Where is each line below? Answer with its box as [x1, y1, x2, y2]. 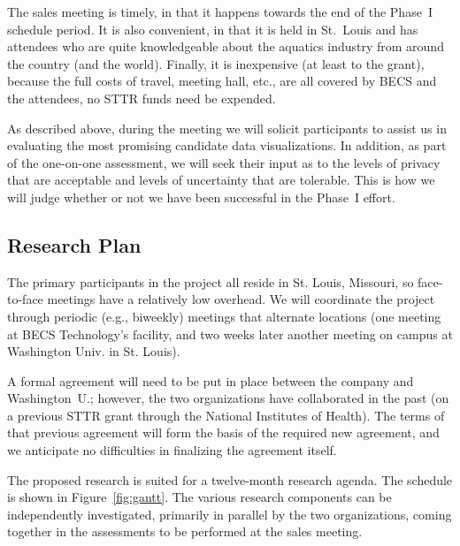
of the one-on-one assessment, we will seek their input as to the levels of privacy [7, 153, 441, 171]
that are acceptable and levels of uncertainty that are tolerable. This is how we [7, 171, 435, 189]
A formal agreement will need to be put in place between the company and [7, 371, 414, 390]
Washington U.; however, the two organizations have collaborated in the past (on [7, 389, 449, 407]
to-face [7, 290, 43, 308]
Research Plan [7, 231, 142, 258]
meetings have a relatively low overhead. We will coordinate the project [47, 290, 435, 308]
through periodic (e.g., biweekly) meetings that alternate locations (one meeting [7, 307, 441, 325]
